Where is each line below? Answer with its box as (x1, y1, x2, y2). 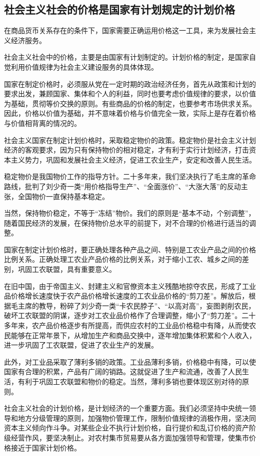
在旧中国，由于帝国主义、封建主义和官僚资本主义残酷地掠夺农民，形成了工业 (4, 280, 256, 291)
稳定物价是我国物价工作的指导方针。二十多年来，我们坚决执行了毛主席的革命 (4, 171, 256, 182)
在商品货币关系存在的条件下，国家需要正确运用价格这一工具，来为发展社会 (4, 25, 249, 36)
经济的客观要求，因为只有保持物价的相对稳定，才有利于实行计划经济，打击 (4, 144, 249, 155)
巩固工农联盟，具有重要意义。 (17, 264, 116, 274)
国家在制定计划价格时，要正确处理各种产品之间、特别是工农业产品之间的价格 (4, 244, 256, 254)
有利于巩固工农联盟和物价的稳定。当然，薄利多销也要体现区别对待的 (17, 376, 242, 387)
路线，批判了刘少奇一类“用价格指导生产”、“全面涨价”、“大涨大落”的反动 (4, 181, 241, 191)
